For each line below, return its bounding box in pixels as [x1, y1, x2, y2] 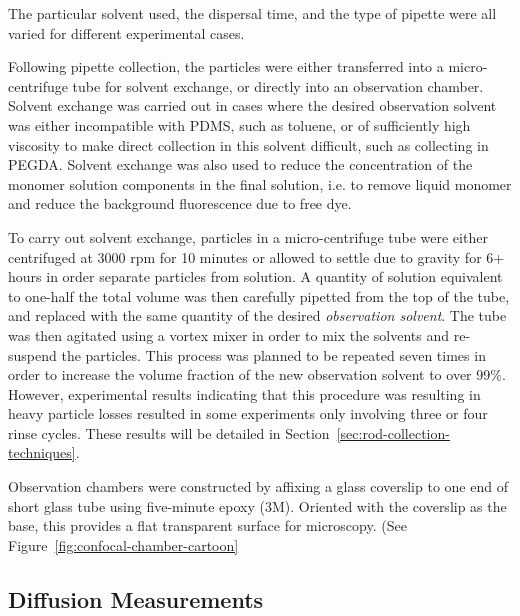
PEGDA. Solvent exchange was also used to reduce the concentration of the [8, 154, 473, 175]
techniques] [8, 442, 76, 463]
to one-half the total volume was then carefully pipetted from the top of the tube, [8, 285, 510, 306]
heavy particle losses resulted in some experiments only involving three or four [8, 403, 488, 424]
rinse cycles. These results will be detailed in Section [8, 422, 330, 443]
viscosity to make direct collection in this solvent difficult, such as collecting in [8, 134, 489, 155]
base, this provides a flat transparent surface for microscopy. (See [8, 515, 407, 536]
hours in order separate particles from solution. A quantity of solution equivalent [8, 266, 503, 287]
